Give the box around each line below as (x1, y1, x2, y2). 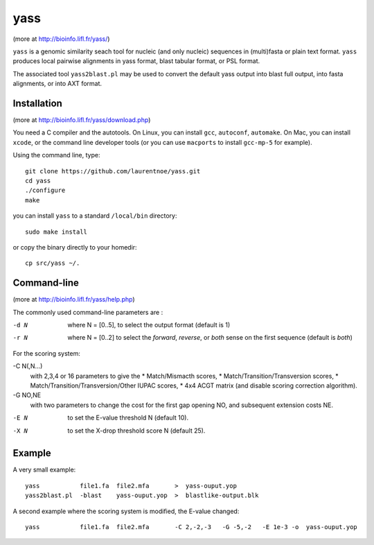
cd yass (25, 177, 51, 184)
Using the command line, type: (12, 151, 100, 159)
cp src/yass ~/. (25, 259, 80, 267)
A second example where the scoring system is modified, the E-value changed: (12, 507, 240, 515)
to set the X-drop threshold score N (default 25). (67, 426, 206, 435)
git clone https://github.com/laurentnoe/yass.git (25, 167, 201, 175)
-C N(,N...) (12, 362, 43, 370)
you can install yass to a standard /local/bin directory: (12, 211, 177, 220)
